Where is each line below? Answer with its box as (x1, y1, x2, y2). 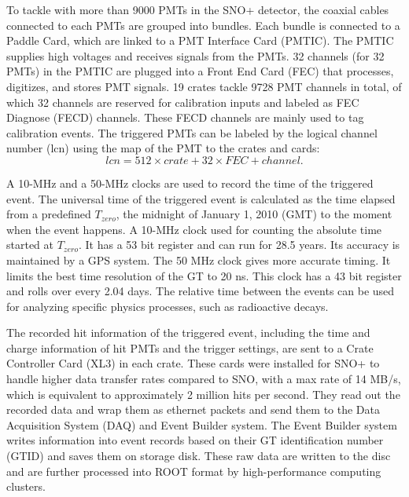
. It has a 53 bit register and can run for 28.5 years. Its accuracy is (78, 236, 400, 253)
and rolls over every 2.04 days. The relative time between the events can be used (6, 283, 395, 299)
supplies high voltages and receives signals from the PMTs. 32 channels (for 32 (6, 47, 385, 64)
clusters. (6, 478, 46, 495)
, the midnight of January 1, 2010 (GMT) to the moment (116, 206, 392, 222)
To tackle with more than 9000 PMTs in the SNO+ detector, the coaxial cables (6, 2, 389, 17)
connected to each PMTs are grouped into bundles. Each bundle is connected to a (6, 16, 400, 33)
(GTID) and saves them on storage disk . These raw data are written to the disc (6, 448, 391, 464)
